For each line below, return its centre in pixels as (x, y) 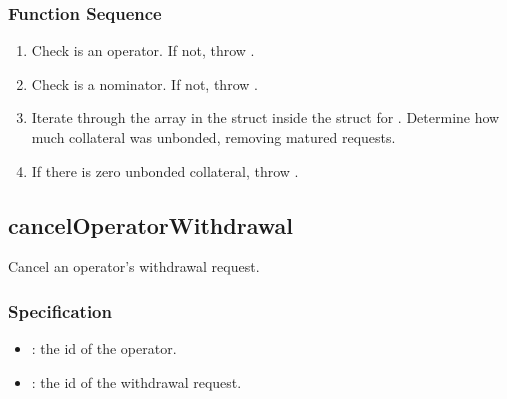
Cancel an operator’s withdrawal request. (134, 266)
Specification (60, 310)
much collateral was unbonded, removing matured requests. (213, 137)
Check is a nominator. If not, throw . (144, 83)
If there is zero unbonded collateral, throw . (165, 170)
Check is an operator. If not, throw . (143, 50)
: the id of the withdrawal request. (136, 381)
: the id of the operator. (104, 348)
